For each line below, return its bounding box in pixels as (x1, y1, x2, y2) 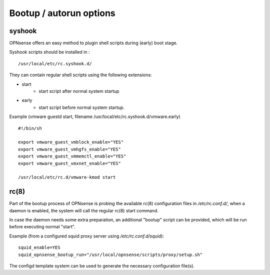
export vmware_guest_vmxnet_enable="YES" (18, 161, 121, 166)
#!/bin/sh (18, 125, 42, 131)
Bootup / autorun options (9, 8, 116, 19)
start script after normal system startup (38, 88, 119, 94)
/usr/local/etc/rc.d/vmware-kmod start (18, 175, 116, 180)
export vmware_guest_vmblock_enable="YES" (18, 140, 124, 145)
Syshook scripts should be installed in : (9, 49, 90, 55)
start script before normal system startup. (38, 104, 125, 110)
